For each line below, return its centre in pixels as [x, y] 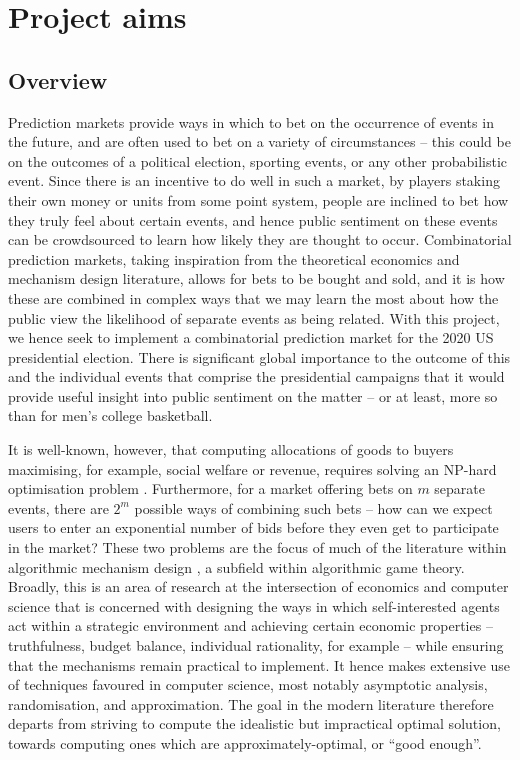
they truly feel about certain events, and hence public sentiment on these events [253, 219]
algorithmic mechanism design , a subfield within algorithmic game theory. [236, 566]
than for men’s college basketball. [110, 415]
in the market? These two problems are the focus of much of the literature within [257, 547]
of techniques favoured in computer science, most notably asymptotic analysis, [248, 684]
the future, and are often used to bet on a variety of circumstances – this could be [259, 141]
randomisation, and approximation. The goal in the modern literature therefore [251, 703]
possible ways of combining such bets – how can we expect [313, 507]
